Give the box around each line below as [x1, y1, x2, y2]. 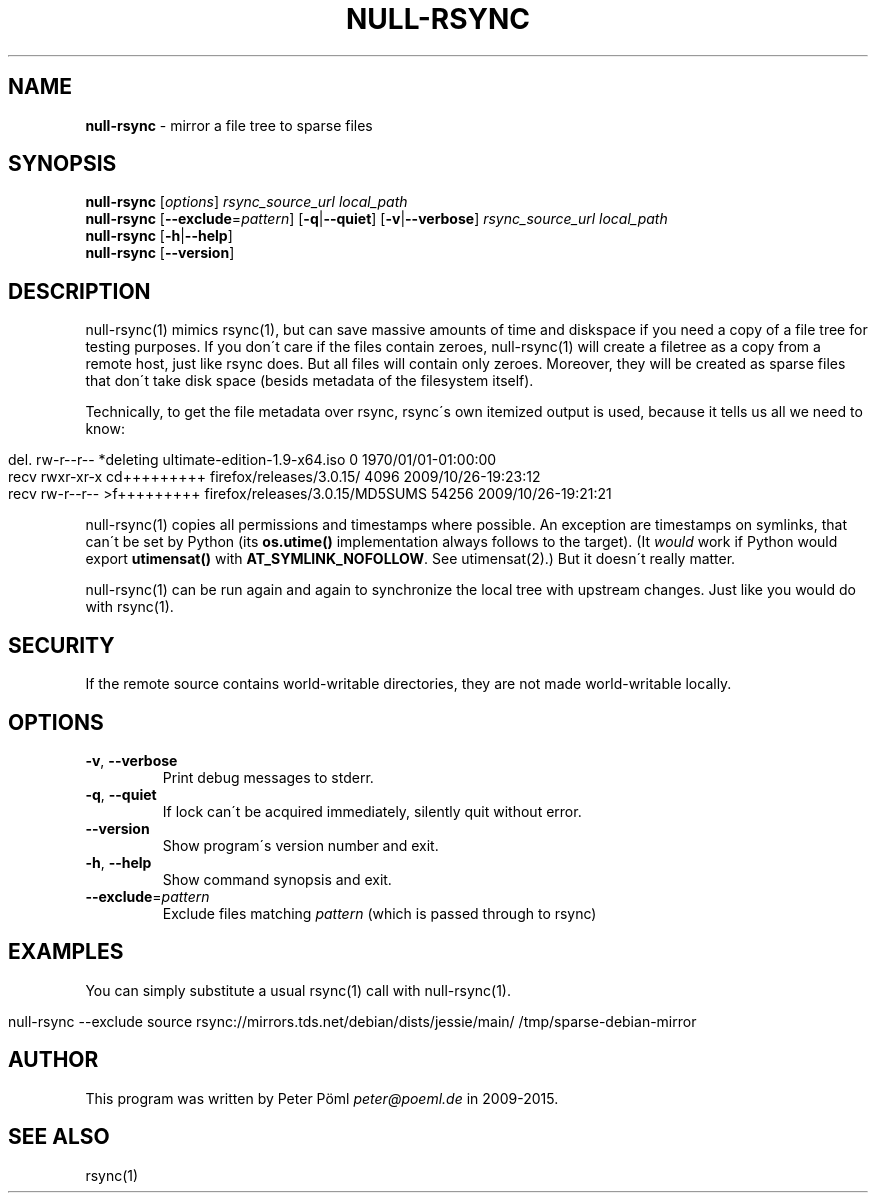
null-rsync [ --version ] [85, 244, 235, 262]
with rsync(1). [85, 598, 174, 616]
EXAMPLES [8, 939, 124, 965]
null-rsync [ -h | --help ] [85, 227, 233, 245]
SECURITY [8, 632, 115, 658]
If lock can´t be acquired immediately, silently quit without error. [162, 802, 582, 820]
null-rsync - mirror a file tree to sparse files [85, 116, 373, 134]
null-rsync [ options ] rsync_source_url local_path [85, 193, 408, 211]
